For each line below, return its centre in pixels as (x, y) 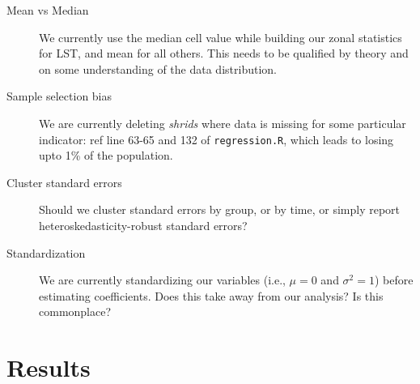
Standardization (46, 252)
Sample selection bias (59, 96)
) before (394, 280)
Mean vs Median (48, 10)
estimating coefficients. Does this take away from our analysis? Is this (211, 295)
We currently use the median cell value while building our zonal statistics (221, 37)
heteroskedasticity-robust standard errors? (143, 225)
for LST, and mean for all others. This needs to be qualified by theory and (224, 53)
